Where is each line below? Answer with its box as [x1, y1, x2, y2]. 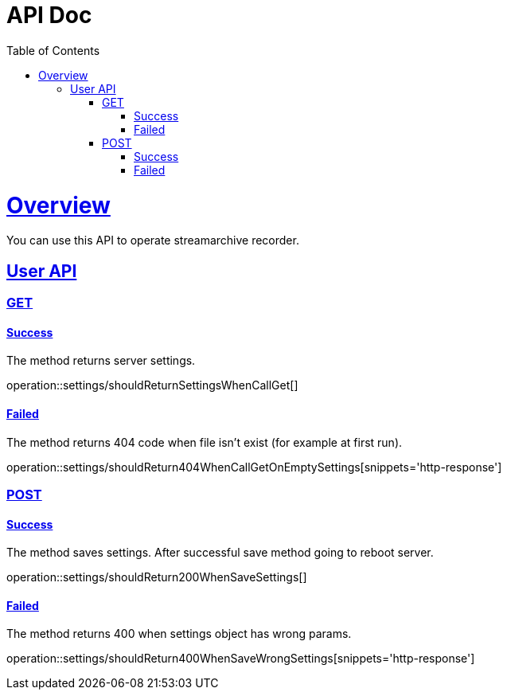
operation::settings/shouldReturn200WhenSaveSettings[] [6, 570, 307, 585]
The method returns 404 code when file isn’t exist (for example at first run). [6, 435, 403, 449]
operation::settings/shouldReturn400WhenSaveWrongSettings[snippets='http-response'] [6, 651, 475, 666]
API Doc [6, 2, 92, 29]
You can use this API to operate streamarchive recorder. [6, 233, 299, 248]
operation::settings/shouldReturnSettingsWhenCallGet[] [6, 378, 298, 393]
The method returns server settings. [6, 354, 196, 368]
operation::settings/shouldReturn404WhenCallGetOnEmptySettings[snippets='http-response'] [6, 459, 502, 474]
